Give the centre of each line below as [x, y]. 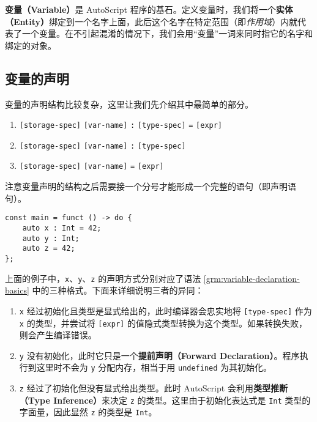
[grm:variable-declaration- [252, 278]
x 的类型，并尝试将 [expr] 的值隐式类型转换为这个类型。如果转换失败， [163, 323]
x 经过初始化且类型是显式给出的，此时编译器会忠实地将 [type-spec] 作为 [166, 310]
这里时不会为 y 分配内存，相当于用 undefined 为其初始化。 [154, 367]
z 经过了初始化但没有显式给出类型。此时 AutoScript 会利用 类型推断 [153, 388]
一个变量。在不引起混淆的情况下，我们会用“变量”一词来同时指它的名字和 [167, 33]
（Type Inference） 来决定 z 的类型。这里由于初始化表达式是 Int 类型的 [165, 400]
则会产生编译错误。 [58, 335]
